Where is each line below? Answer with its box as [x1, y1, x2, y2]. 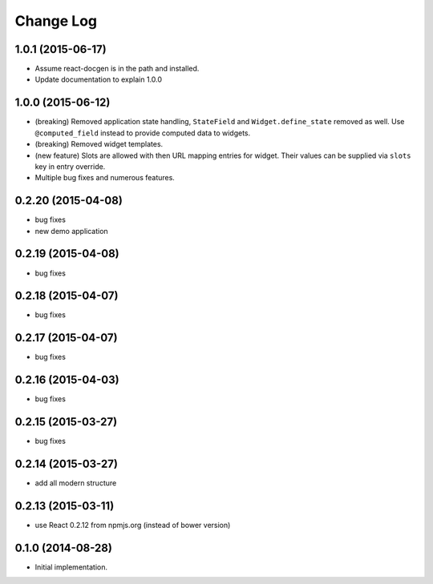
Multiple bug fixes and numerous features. [34, 173, 176, 183]
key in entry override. [34, 161, 106, 171]
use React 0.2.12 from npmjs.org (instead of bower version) [34, 520, 231, 530]
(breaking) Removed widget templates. [34, 139, 164, 149]
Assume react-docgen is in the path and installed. [34, 64, 200, 74]
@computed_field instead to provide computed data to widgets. [34, 128, 251, 138]
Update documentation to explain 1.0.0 [34, 75, 163, 84]
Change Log [14, 12, 98, 30]
